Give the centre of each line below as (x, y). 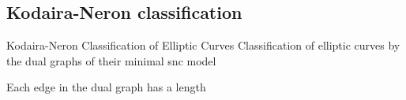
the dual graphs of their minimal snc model (111, 60)
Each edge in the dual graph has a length (106, 87)
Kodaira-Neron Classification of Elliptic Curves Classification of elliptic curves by (203, 45)
